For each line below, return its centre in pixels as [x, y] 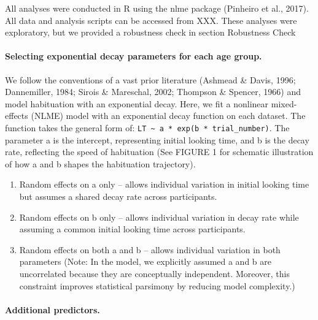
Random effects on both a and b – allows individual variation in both [150, 249]
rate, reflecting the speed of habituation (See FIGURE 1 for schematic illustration [159, 152]
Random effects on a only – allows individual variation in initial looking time [164, 184]
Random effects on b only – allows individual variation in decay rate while [159, 217]
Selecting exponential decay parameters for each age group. [134, 56]
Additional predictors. [52, 309]
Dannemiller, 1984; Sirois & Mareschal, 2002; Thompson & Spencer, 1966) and [153, 92]
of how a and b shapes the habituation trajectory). [100, 163]
